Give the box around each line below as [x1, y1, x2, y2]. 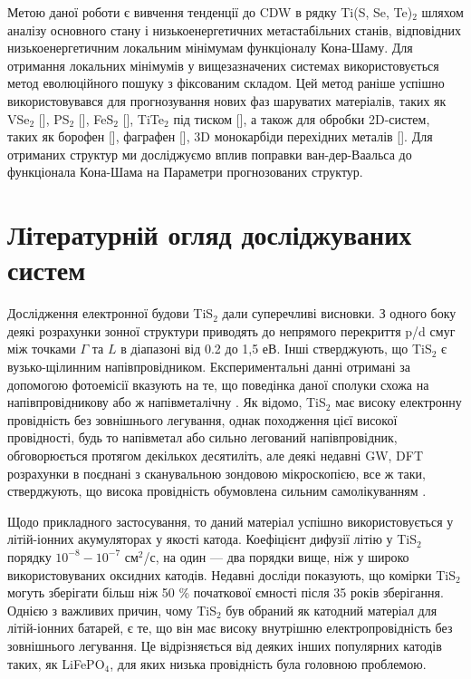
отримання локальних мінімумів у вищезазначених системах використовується [7, 55, 439, 74]
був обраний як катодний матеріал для [226, 600, 437, 619]
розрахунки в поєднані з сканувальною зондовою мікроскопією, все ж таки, [7, 463, 426, 482]
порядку [7, 547, 52, 566]
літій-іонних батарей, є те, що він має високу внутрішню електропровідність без [7, 618, 453, 637]
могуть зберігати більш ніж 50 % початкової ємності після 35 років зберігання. [7, 583, 444, 602]
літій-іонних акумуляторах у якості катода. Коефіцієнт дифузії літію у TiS [7, 529, 418, 548]
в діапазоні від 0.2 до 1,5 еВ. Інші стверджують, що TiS [120, 339, 432, 358]
